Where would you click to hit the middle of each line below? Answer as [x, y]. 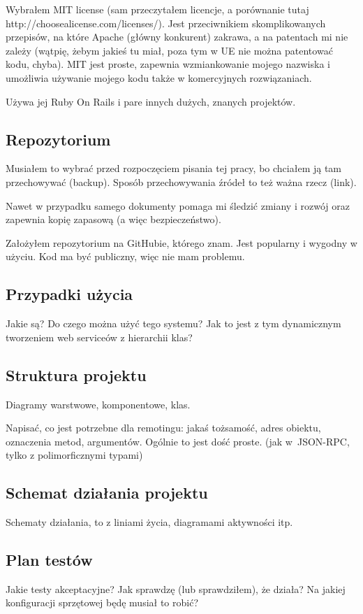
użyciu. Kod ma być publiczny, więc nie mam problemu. [125, 256]
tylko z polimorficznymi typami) [74, 455]
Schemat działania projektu [107, 493]
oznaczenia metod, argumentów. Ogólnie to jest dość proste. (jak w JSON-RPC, [178, 441]
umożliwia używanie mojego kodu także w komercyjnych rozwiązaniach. [159, 77]
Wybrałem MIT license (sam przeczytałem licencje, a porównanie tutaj [157, 9]
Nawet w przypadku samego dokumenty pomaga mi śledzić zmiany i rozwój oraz [178, 205]
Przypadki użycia [69, 294]
